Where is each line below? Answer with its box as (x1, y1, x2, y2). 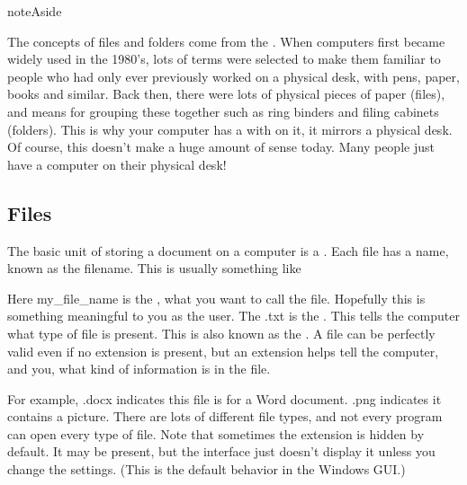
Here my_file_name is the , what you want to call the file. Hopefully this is (7, 288, 426, 307)
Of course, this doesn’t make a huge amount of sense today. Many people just (7, 137, 435, 156)
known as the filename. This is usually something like (7, 259, 301, 278)
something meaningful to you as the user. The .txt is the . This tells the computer (7, 306, 460, 325)
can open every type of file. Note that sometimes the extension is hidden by (7, 424, 425, 443)
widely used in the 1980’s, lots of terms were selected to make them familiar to (7, 49, 441, 68)
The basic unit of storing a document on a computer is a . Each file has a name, (7, 241, 449, 260)
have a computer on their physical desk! (7, 154, 227, 173)
